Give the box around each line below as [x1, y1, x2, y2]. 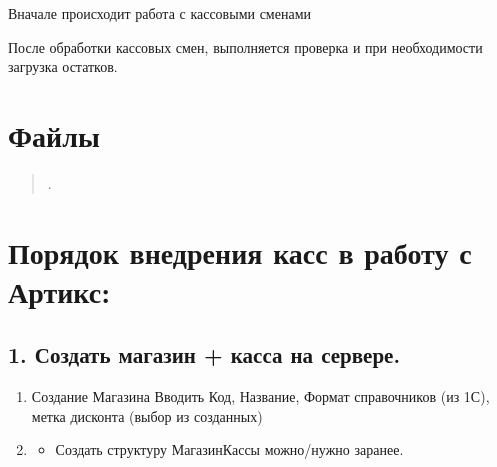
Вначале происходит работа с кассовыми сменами [8, 3, 311, 23]
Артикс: [8, 270, 111, 311]
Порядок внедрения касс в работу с [8, 231, 472, 272]
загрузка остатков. [8, 56, 118, 77]
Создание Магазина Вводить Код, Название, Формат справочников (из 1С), [31, 386, 490, 407]
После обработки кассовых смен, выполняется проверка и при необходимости [8, 36, 483, 57]
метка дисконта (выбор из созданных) [31, 405, 263, 426]
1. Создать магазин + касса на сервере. [8, 339, 401, 370]
